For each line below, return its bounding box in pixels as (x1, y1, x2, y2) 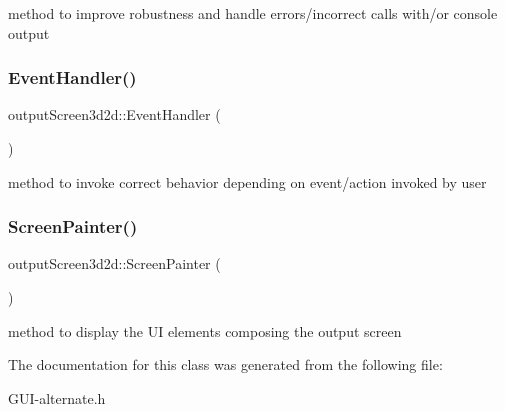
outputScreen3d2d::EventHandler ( (8, 104, 221, 125)
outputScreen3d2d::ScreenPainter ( (8, 253, 221, 274)
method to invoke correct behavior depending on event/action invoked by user (8, 171, 487, 192)
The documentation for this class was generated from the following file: (8, 354, 443, 375)
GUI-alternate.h (8, 387, 106, 408)
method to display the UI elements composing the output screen (8, 320, 402, 341)
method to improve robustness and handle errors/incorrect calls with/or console (8, 3, 498, 23)
